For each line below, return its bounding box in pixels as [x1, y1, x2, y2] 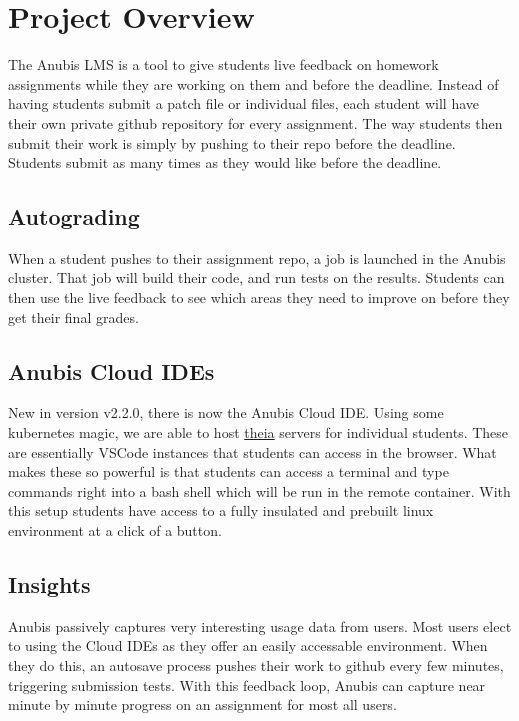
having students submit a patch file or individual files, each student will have [8, 93, 480, 114]
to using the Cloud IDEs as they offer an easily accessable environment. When [8, 635, 488, 656]
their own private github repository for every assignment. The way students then [8, 112, 503, 133]
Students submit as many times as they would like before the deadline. [8, 152, 442, 173]
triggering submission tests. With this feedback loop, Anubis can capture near [8, 674, 486, 695]
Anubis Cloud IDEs [8, 355, 215, 386]
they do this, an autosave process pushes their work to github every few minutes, [8, 655, 504, 676]
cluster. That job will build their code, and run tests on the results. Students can [8, 267, 505, 288]
